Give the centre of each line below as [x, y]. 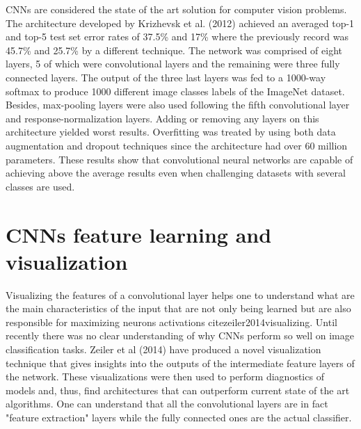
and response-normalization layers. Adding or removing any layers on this [162, 118]
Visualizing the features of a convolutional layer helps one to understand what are [180, 294]
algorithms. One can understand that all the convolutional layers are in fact [167, 404]
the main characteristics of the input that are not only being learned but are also [178, 308]
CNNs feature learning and [139, 234]
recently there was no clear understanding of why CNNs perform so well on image [180, 335]
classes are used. [40, 186]
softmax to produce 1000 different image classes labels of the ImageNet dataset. [175, 91]
